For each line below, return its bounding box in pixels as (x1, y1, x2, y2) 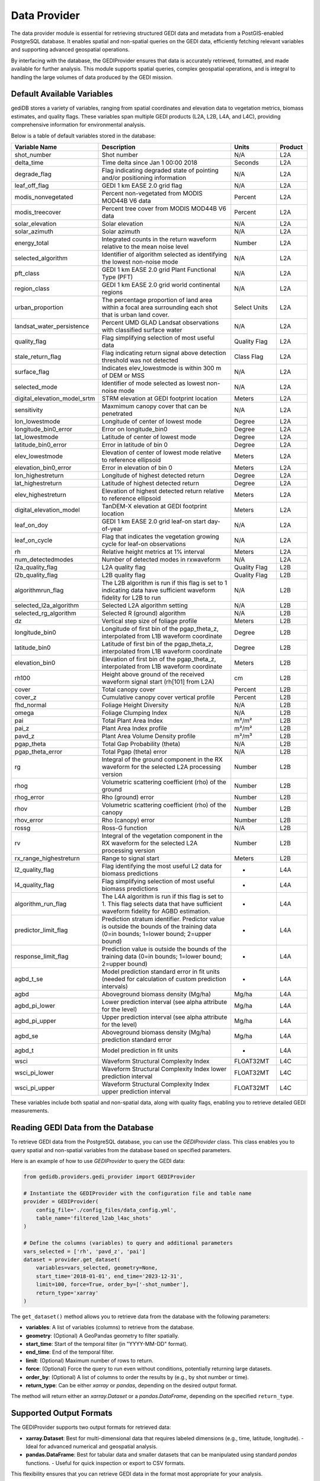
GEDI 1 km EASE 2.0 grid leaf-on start (101, 517, 206, 525)
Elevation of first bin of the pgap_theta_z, (101, 655, 216, 663)
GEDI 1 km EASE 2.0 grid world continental (101, 280, 220, 288)
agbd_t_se (14, 974, 43, 983)
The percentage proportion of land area (101, 296, 213, 304)
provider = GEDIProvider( (23, 1198, 99, 1205)
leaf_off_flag (14, 181, 49, 190)
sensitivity (14, 406, 43, 414)
